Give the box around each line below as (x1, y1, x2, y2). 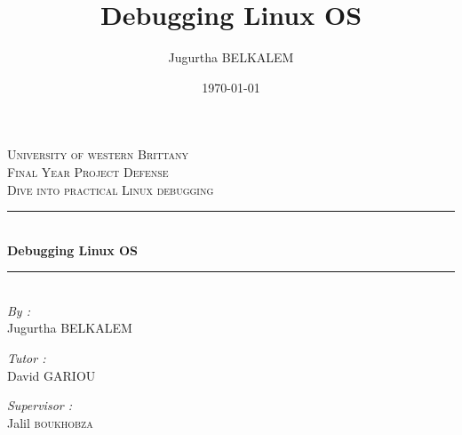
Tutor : (7, 349, 46, 367)
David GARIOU (7, 366, 96, 384)
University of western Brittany (7, 145, 188, 164)
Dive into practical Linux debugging (7, 180, 214, 198)
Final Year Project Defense (7, 162, 169, 181)
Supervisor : (7, 396, 73, 415)
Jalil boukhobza (7, 413, 93, 431)
